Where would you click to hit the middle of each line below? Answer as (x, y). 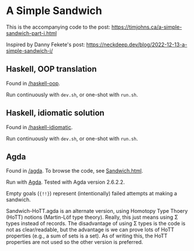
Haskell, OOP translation (51, 69)
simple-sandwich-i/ (30, 50)
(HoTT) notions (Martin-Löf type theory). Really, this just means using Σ (92, 217)
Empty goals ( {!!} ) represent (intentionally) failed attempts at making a (91, 194)
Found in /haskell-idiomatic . (39, 127)
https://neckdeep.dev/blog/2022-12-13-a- (137, 44)
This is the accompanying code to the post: (58, 27)
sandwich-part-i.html (32, 33)
